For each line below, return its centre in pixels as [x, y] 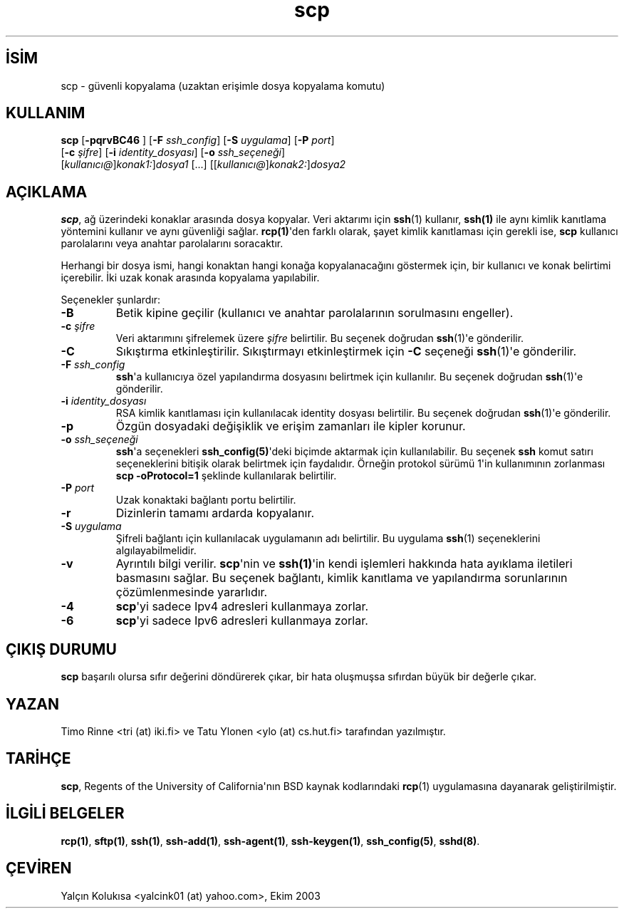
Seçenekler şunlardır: [111, 300]
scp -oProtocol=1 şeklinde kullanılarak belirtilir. [226, 476]
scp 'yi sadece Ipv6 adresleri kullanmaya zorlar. [242, 621]
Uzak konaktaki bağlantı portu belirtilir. [206, 500]
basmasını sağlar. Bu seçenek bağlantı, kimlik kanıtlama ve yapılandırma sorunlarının [342, 578]
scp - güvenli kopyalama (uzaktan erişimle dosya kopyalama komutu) [223, 85]
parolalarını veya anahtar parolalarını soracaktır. [172, 244]
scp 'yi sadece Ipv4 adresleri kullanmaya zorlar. [242, 607]
